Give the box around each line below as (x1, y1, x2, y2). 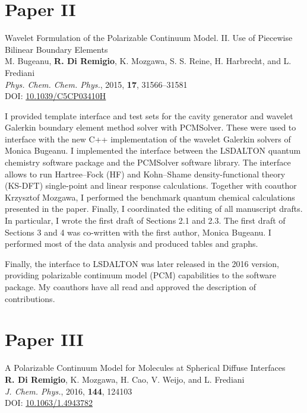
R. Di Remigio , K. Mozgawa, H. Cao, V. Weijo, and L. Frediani (5, 373, 245, 385)
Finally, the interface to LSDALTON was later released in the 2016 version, (5, 257, 279, 269)
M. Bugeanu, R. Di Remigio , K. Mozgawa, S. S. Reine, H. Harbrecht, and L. (5, 55, 292, 67)
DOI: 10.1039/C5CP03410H (5, 90, 106, 102)
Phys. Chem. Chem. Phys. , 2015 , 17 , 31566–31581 (5, 78, 188, 90)
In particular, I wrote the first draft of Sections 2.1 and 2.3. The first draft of (5, 214, 286, 227)
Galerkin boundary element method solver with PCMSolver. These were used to (5, 121, 296, 134)
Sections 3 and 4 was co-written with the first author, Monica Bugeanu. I (5, 225, 271, 238)
